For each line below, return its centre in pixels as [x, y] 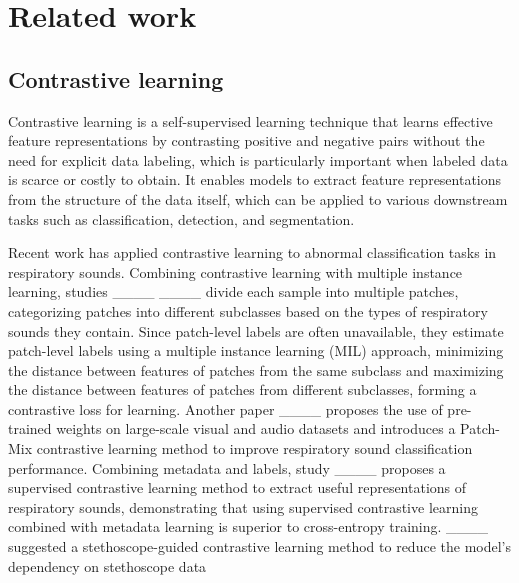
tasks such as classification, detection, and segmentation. [181, 218]
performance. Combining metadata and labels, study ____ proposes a [227, 467]
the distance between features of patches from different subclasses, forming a [242, 389]
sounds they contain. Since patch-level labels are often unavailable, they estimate [256, 330]
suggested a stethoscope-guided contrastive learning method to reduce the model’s [259, 546]
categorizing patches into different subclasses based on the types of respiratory [248, 310]
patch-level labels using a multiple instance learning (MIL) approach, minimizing [256, 350]
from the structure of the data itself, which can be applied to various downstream [258, 198]
